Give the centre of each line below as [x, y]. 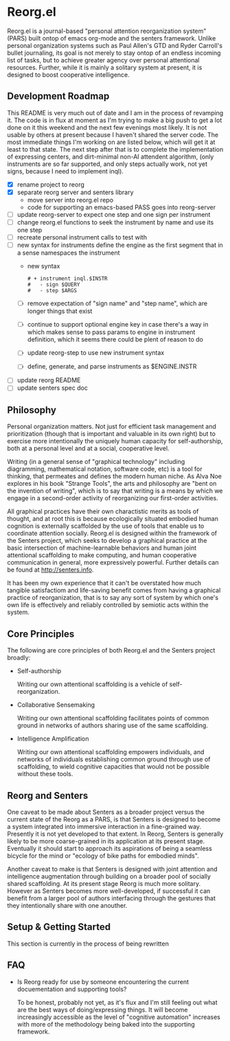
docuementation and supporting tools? [72, 989]
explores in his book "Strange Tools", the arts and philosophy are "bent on [112, 484]
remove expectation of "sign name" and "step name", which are [117, 303]
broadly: [19, 658]
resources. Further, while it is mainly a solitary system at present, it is [105, 67]
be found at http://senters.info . [50, 570]
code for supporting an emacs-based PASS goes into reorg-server [122, 207]
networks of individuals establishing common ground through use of [114, 760]
